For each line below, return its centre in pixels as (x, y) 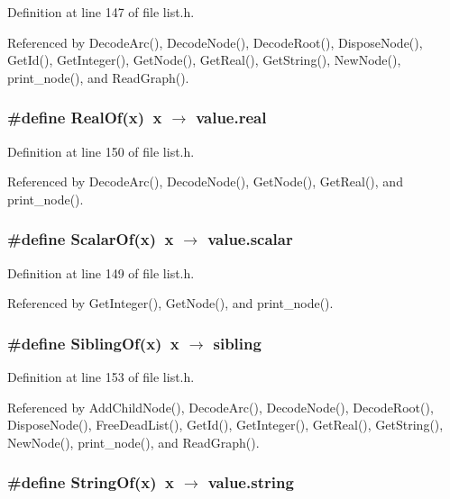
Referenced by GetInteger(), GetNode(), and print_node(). (170, 303)
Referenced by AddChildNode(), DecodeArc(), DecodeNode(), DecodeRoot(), (220, 407)
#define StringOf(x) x (91, 482)
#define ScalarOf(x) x (91, 239)
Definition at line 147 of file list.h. (101, 12)
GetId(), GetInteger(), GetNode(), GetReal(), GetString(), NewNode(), (204, 60)
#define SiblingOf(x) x (93, 343)
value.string (251, 482)
